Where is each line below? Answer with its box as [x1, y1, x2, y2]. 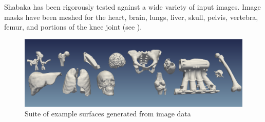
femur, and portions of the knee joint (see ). [4, 21, 142, 32]
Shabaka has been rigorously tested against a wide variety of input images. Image [4, 2, 261, 12]
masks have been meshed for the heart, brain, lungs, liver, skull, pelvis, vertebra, [4, 11, 258, 22]
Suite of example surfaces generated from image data [25, 108, 191, 119]
